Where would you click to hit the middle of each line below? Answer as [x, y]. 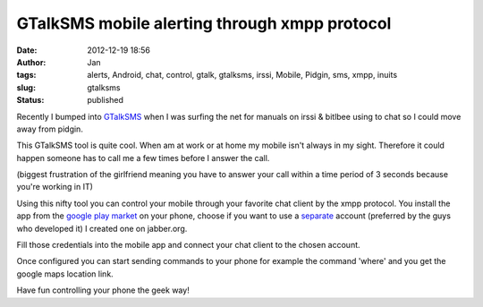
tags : [26, 75]
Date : [27, 50]
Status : [30, 100]
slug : [26, 87]
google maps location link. [65, 274]
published [106, 100]
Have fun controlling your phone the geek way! [103, 290]
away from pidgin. [50, 129]
